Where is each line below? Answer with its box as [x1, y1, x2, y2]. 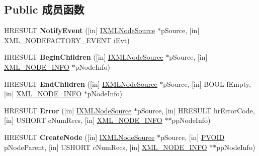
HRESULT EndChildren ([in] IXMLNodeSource [4, 78, 157, 89]
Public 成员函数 [4, 2, 84, 17]
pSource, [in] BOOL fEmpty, [163, 78, 251, 89]
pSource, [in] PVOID [160, 131, 225, 142]
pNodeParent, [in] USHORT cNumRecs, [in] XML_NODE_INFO [4, 141, 207, 152]
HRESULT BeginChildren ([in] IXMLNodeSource [4, 52, 163, 62]
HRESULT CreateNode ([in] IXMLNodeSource [4, 131, 155, 142]
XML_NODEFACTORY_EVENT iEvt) [4, 35, 130, 45]
